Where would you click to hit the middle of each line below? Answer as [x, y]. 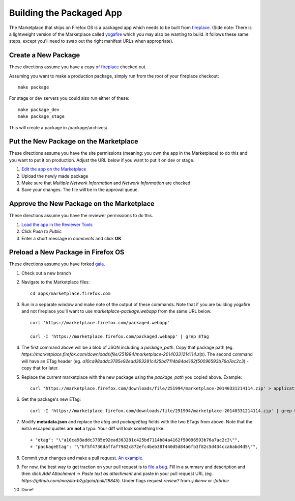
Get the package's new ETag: [51, 399]
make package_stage [41, 116]
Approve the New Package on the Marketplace [82, 204]
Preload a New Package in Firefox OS [67, 252]
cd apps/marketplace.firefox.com [70, 293]
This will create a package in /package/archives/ [58, 127]
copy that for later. [40, 368]
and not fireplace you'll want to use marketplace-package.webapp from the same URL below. [116, 311]
